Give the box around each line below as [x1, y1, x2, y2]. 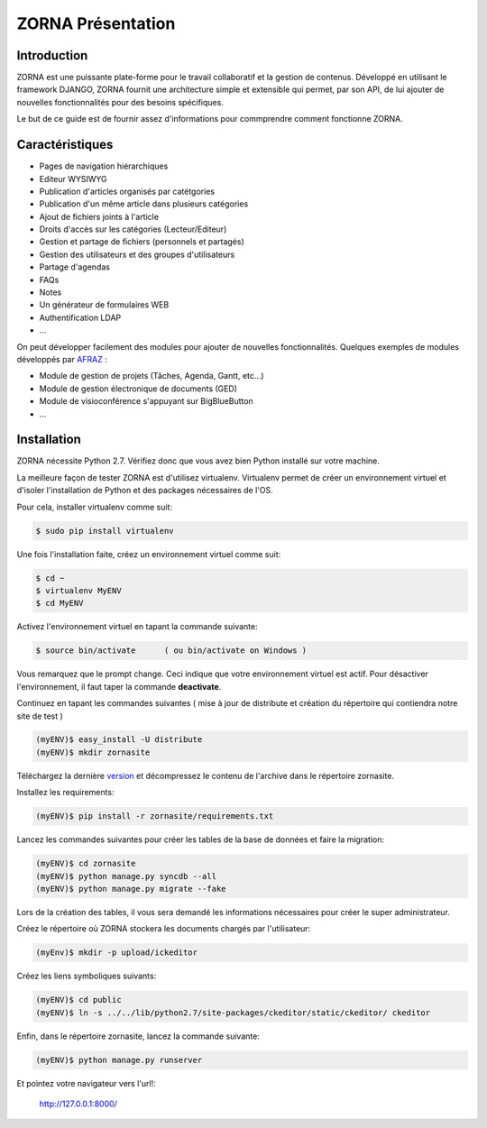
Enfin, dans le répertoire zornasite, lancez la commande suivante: [16, 1031, 261, 1041]
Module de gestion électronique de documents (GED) [39, 383, 238, 394]
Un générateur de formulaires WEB [39, 299, 170, 310]
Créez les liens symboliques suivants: [16, 970, 157, 982]
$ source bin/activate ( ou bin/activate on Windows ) [35, 646, 308, 656]
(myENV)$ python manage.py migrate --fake [35, 884, 226, 894]
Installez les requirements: [16, 787, 115, 798]
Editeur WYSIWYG [39, 173, 107, 184]
